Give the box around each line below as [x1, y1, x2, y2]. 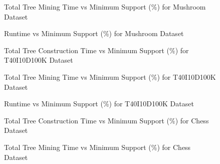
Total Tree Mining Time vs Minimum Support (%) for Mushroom [4, 2, 206, 12]
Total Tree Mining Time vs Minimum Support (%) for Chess [4, 141, 191, 152]
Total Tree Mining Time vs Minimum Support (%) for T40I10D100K [4, 71, 216, 82]
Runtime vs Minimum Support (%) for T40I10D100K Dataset [4, 98, 194, 109]
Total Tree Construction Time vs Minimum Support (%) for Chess [4, 115, 209, 125]
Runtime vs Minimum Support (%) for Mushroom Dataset [4, 28, 184, 39]
